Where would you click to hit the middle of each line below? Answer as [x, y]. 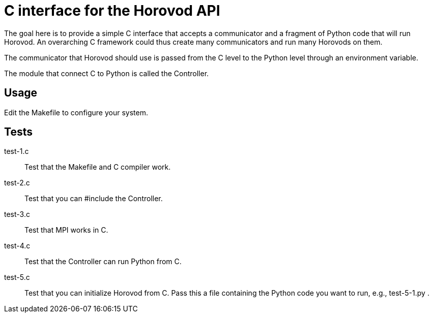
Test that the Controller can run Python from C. [103, 262]
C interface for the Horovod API [112, 11]
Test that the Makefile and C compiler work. [98, 167]
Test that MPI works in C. [66, 230]
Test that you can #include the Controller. [94, 199]
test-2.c [17, 183]
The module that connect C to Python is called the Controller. [107, 73]
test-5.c [17, 277]
